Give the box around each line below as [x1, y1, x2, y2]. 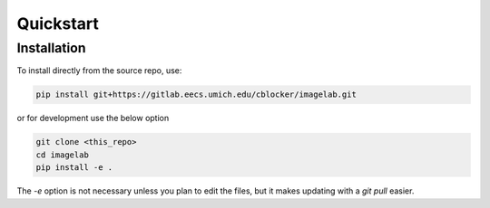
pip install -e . [35, 163, 113, 173]
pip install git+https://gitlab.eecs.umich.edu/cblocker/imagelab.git [35, 90, 358, 99]
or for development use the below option [16, 113, 170, 124]
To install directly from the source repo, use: [16, 65, 182, 76]
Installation [16, 40, 86, 56]
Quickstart [16, 14, 100, 33]
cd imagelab [35, 149, 90, 160]
